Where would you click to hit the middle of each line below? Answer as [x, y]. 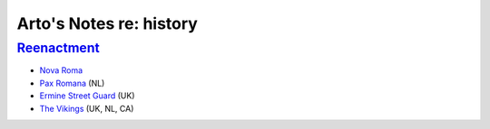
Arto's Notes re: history [108, 23]
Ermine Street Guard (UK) [87, 96]
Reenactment [58, 48]
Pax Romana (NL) [72, 83]
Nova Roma [61, 70]
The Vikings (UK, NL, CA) [87, 108]
